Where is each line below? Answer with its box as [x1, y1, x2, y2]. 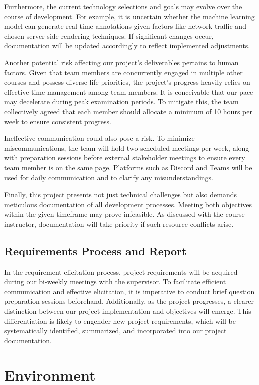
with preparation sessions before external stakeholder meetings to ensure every [4, 152, 245, 163]
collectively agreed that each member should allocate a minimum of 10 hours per [4, 106, 252, 116]
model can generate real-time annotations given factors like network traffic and [4, 21, 246, 31]
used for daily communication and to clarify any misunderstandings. [4, 172, 213, 182]
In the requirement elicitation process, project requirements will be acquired [4, 266, 238, 277]
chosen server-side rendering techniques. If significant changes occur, [4, 30, 214, 41]
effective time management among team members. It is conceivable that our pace [4, 86, 253, 97]
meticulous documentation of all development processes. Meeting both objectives [4, 199, 252, 209]
